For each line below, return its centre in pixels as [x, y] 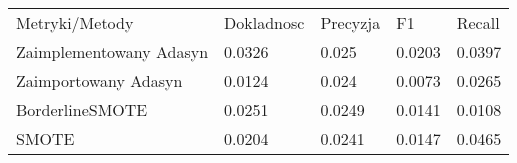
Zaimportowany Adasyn [99, 80]
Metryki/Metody [75, 22]
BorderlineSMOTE [82, 109]
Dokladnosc [264, 22]
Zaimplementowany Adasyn [112, 51]
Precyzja [350, 22]
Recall [478, 22]
